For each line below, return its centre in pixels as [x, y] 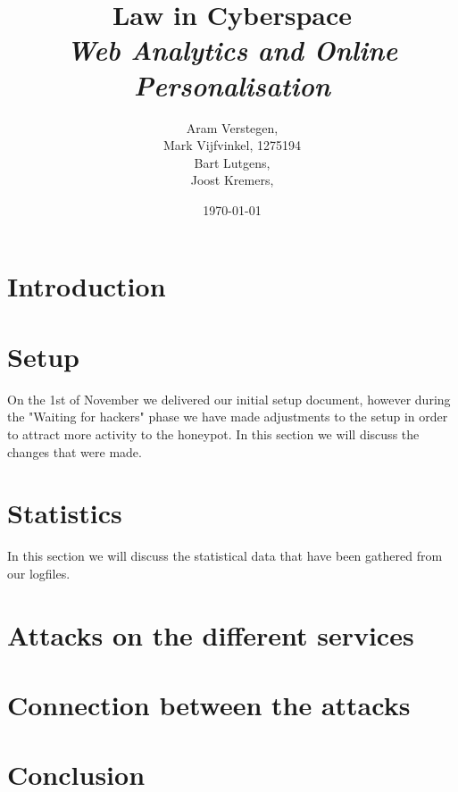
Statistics [65, 513]
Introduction [87, 286]
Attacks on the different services [211, 634]
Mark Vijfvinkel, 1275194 [232, 145]
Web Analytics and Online [232, 50]
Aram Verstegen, [232, 127]
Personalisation [232, 85]
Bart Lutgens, [232, 162]
